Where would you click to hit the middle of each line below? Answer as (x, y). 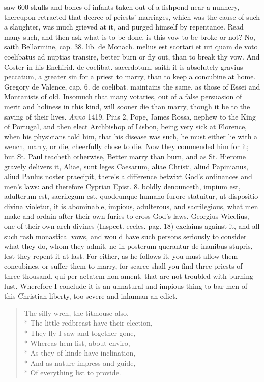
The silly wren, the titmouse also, (76, 313)
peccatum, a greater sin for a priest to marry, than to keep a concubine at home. (130, 77)
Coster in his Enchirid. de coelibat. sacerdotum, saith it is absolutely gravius (124, 66)
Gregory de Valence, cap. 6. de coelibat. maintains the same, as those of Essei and (132, 86)
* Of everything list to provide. (72, 373)
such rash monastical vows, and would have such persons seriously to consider (125, 236)
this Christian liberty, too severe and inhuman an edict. (91, 296)
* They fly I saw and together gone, (80, 333)
